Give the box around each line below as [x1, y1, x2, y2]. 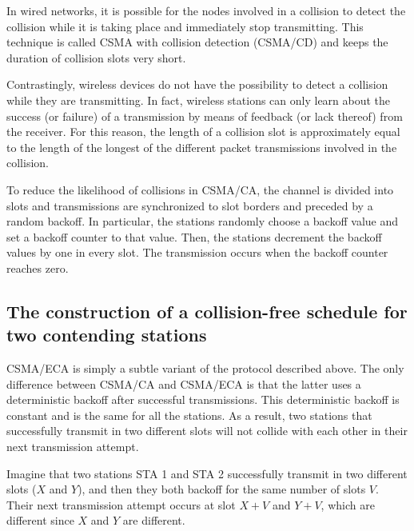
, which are [320, 496, 375, 513]
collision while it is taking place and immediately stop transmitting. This [6, 18, 364, 34]
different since [6, 512, 74, 529]
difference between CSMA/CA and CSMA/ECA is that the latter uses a [6, 375, 361, 392]
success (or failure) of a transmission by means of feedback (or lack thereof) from [6, 107, 403, 124]
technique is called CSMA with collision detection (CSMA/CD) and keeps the [6, 34, 388, 50]
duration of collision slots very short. [6, 49, 186, 66]
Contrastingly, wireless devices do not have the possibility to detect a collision [6, 76, 388, 93]
